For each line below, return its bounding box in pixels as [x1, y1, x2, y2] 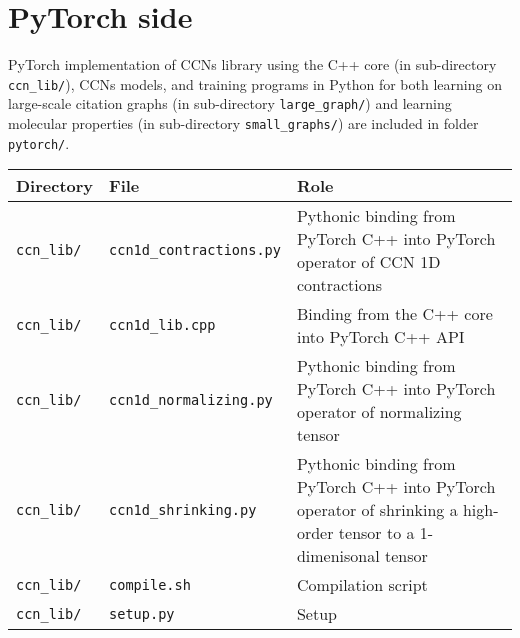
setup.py [109, 605, 175, 622]
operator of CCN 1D [296, 250, 441, 274]
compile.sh [109, 576, 191, 593]
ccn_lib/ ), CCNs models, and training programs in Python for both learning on [8, 73, 502, 94]
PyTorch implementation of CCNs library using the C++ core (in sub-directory [8, 54, 497, 75]
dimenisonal [296, 544, 380, 568]
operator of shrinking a [296, 498, 458, 522]
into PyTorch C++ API [296, 325, 465, 349]
